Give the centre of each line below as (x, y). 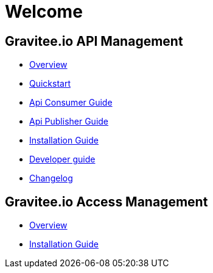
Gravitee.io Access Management (106, 202)
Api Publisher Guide (69, 122)
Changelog (51, 178)
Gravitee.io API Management (94, 41)
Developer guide (62, 159)
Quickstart (50, 84)
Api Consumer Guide (71, 103)
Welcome (44, 12)
